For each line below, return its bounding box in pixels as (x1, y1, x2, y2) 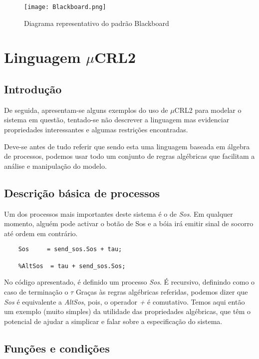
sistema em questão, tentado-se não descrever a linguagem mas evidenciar (4, 114, 230, 125)
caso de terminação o (4, 286, 68, 297)
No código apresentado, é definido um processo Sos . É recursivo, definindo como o (4, 277, 255, 287)
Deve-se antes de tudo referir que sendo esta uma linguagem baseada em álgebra (4, 141, 250, 151)
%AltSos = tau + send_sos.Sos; (18, 262, 126, 270)
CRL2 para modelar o (174, 104, 242, 115)
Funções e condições (4, 340, 110, 356)
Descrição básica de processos (4, 185, 160, 200)
